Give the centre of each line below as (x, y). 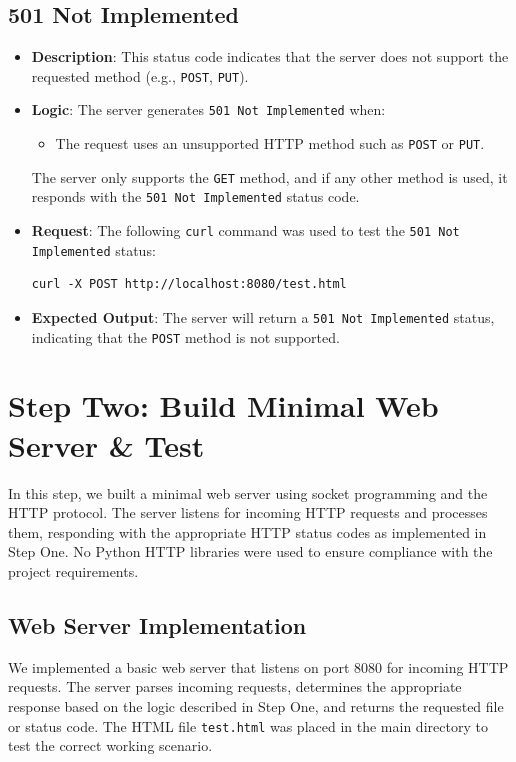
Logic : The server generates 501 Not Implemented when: (208, 109)
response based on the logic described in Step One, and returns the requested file (256, 705)
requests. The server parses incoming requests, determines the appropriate (235, 686)
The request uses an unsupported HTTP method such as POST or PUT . (270, 143)
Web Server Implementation (157, 624)
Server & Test (106, 444)
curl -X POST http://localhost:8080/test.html (189, 284)
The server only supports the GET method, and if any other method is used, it (269, 176)
